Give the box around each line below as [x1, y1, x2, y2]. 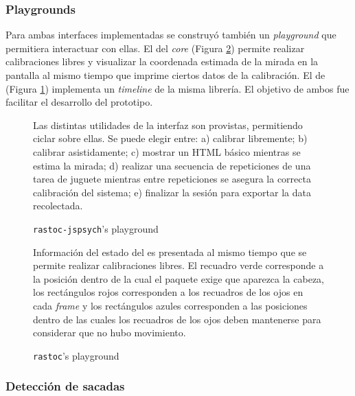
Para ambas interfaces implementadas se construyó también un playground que [5, 27, 336, 42]
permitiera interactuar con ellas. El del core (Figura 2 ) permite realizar [5, 40, 305, 55]
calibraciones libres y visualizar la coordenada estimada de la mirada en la [5, 54, 319, 69]
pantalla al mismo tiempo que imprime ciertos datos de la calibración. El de [5, 68, 325, 82]
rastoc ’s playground [33, 348, 119, 362]
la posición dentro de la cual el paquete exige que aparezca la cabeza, [33, 271, 325, 286]
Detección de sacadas [5, 377, 125, 395]
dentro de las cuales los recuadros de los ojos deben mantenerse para [33, 312, 321, 326]
